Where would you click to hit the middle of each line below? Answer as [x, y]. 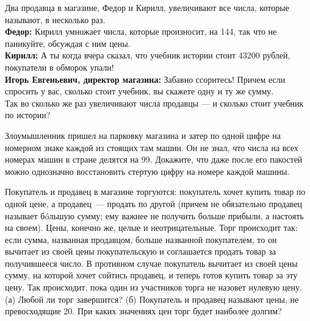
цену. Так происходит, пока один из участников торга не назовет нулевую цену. [153, 287]
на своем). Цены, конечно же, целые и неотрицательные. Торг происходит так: [151, 228]
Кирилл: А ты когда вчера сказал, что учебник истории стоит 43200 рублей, [148, 55]
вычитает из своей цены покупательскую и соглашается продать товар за [140, 251]
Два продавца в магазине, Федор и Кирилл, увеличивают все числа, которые [147, 7]
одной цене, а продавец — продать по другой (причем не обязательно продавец [154, 203]
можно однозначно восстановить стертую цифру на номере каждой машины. [147, 171]
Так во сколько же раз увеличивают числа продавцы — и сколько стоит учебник [154, 103]
